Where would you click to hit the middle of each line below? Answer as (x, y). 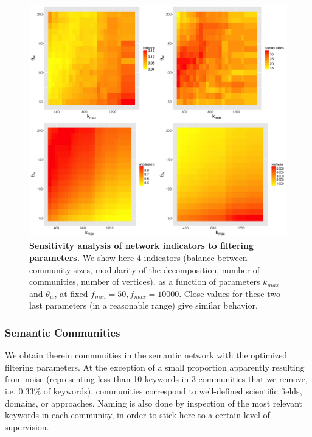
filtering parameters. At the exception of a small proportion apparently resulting (155, 367)
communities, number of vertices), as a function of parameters (145, 281)
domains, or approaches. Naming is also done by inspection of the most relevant (154, 403)
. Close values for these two (230, 293)
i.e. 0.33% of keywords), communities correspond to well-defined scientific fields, (154, 390)
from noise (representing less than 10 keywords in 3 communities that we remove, (156, 379)
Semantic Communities (63, 332)
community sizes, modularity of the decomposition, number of (145, 269)
